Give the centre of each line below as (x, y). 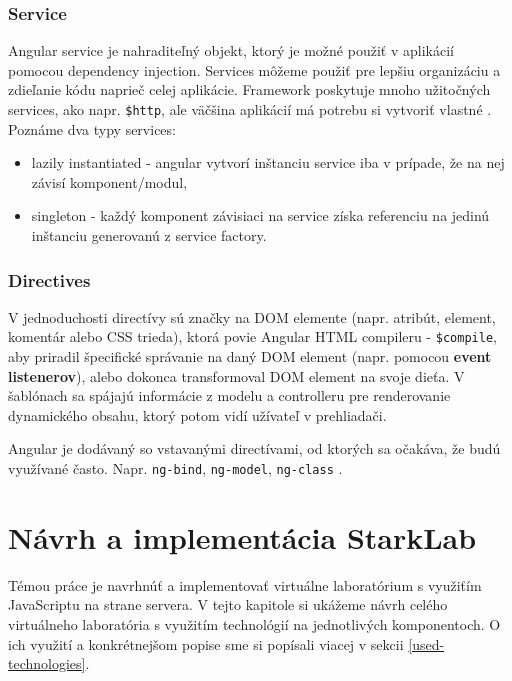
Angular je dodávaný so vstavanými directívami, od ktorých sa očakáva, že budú (254, 448)
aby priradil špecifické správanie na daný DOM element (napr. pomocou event (250, 356)
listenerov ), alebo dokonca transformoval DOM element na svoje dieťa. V (236, 375)
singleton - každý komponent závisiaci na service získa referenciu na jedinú (260, 215)
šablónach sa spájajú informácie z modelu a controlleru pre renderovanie (229, 395)
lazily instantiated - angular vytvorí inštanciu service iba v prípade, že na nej (268, 162)
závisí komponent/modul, (109, 181)
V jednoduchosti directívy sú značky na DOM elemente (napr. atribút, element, (252, 316)
